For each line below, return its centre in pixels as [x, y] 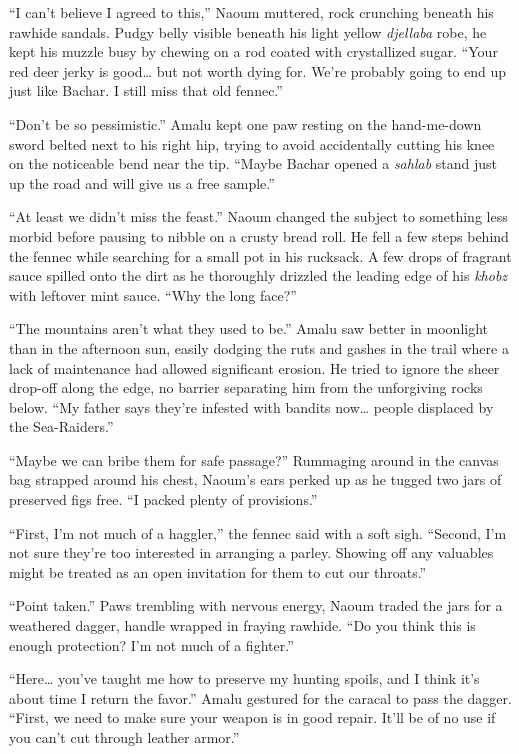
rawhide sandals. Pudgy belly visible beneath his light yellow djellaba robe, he [248, 31]
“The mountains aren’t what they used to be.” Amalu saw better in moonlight [249, 328]
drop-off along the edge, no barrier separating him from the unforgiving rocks [246, 387]
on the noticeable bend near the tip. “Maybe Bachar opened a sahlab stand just [253, 163]
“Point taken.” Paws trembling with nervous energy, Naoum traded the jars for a [256, 605]
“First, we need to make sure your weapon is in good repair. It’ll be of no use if [252, 717]
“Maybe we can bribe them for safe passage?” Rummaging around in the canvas [254, 459]
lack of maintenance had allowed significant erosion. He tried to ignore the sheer [254, 367]
